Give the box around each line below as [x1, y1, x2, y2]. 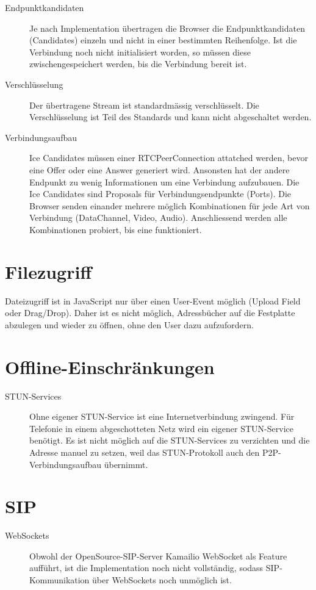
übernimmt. [104, 458, 148, 470]
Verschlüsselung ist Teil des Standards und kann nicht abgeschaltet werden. [29, 110, 312, 123]
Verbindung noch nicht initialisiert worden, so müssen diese [29, 45, 251, 58]
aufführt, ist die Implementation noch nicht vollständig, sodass [29, 561, 264, 574]
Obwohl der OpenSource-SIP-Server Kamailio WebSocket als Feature [29, 549, 287, 562]
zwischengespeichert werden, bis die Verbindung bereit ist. [29, 57, 247, 70]
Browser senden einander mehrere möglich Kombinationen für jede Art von [29, 199, 310, 212]
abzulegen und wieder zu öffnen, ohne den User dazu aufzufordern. [5, 318, 254, 331]
